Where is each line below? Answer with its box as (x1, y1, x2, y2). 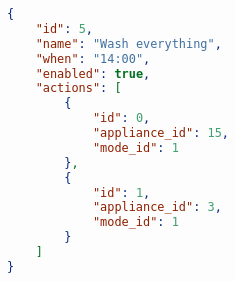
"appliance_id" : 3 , (92, 200, 222, 215)
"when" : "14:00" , (35, 51, 151, 66)
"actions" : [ (35, 81, 122, 96)
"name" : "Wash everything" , (35, 36, 222, 51)
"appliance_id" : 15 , (92, 126, 229, 140)
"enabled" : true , (35, 66, 151, 81)
